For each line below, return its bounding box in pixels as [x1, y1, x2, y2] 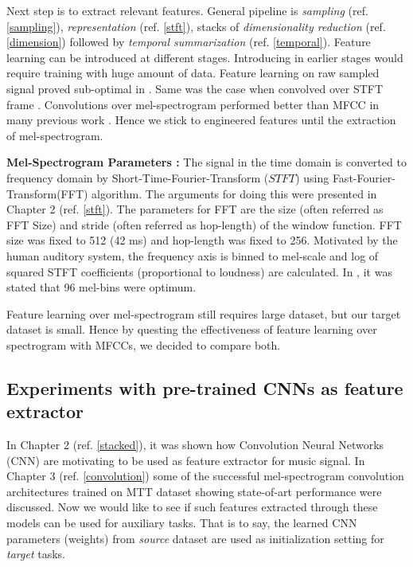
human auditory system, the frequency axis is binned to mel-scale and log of [6, 247, 379, 264]
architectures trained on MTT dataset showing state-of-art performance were [6, 483, 382, 499]
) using [295, 169, 329, 186]
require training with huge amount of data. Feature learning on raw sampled [6, 65, 380, 81]
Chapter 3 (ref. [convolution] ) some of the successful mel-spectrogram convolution [6, 467, 404, 484]
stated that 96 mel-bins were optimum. [6, 279, 197, 295]
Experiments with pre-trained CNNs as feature [6, 375, 403, 400]
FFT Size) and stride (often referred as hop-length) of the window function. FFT [6, 216, 402, 233]
